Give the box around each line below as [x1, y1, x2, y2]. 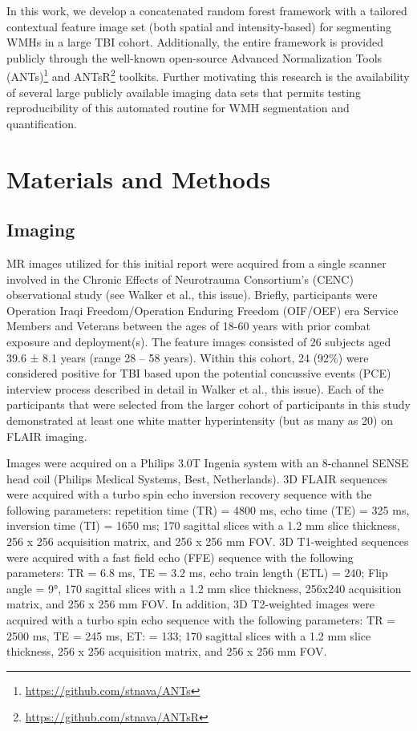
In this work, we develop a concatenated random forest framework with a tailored [6, 2, 407, 18]
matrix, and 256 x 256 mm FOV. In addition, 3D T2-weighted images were [6, 596, 375, 612]
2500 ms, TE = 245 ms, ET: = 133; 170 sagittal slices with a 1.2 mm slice [6, 627, 371, 644]
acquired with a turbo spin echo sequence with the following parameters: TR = [6, 612, 396, 628]
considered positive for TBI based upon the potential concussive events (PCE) [6, 365, 391, 382]
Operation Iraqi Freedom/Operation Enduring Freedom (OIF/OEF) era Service [6, 301, 399, 318]
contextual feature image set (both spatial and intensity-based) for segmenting [6, 18, 391, 34]
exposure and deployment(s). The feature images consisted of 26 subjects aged [6, 333, 391, 349]
